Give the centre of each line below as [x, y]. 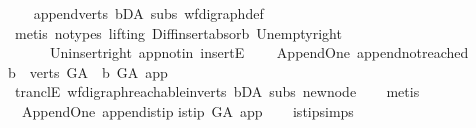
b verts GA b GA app [88, 71]
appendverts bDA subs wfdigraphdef [148, 13]
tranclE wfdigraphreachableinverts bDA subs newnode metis [217, 91]
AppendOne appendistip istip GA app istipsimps [187, 110]
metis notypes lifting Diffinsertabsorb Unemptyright [178, 32]
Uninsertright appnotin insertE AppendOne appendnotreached [259, 52]
